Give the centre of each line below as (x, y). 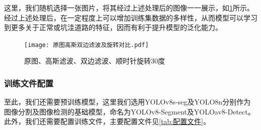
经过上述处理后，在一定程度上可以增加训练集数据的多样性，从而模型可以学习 (131, 17)
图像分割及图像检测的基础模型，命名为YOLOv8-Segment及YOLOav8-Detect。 (129, 111)
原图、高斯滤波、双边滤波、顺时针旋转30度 (95, 61)
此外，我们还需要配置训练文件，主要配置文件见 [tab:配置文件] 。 (107, 121)
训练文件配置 (29, 83)
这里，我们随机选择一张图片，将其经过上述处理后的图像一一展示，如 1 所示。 (129, 7)
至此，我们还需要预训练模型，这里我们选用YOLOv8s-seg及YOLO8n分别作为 (127, 102)
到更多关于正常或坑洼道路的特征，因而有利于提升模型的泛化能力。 (113, 27)
